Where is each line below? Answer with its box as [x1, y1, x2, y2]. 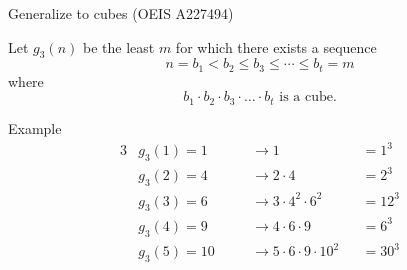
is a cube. [279, 90, 337, 105]
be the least [82, 36, 155, 57]
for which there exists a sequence [175, 36, 377, 57]
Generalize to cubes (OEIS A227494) [8, 3, 234, 23]
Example [8, 117, 62, 138]
